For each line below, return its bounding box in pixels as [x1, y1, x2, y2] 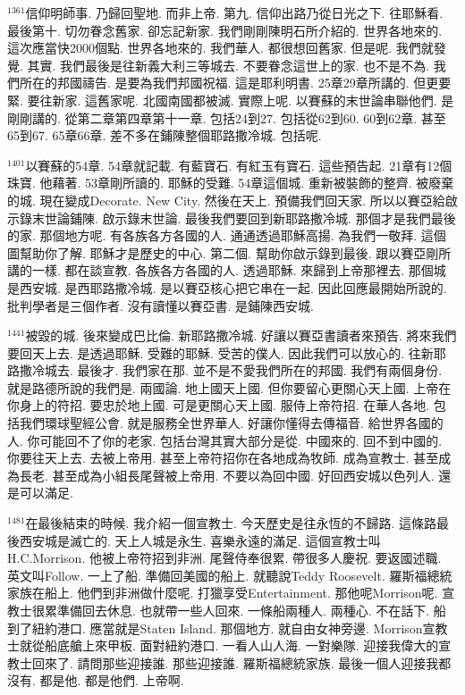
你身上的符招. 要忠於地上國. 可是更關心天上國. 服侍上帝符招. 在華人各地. [7, 396, 430, 414]
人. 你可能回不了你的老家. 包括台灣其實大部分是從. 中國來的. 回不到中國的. [7, 431, 443, 449]
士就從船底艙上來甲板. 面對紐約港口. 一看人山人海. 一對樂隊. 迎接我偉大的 [7, 636, 439, 655]
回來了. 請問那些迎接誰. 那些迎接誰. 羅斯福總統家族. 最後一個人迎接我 [31, 653, 439, 672]
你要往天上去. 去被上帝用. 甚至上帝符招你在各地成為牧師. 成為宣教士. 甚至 [7, 448, 439, 467]
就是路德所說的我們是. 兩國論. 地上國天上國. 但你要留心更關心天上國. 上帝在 [7, 378, 452, 397]
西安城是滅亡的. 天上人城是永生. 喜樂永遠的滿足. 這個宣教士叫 [19, 531, 381, 549]
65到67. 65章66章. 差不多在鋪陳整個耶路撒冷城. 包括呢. [7, 126, 322, 145]
